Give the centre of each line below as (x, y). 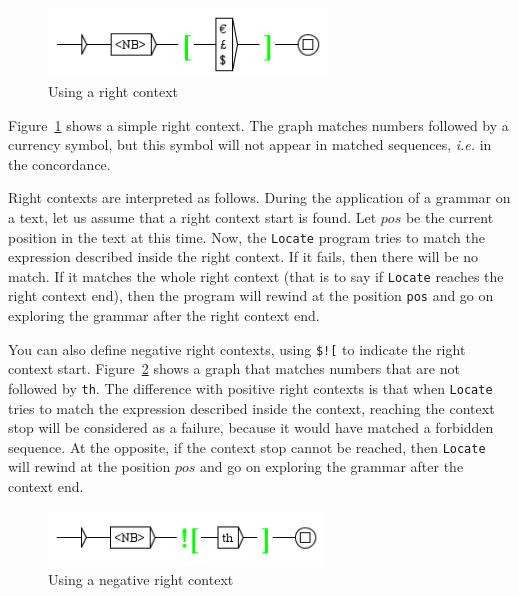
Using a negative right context (141, 579)
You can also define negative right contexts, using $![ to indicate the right (237, 348)
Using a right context (113, 91)
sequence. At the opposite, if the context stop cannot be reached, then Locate (247, 446)
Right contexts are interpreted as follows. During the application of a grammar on (259, 197)
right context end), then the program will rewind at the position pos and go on (251, 295)
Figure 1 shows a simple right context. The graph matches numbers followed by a (258, 124)
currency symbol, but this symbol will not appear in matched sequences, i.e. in (250, 144)
